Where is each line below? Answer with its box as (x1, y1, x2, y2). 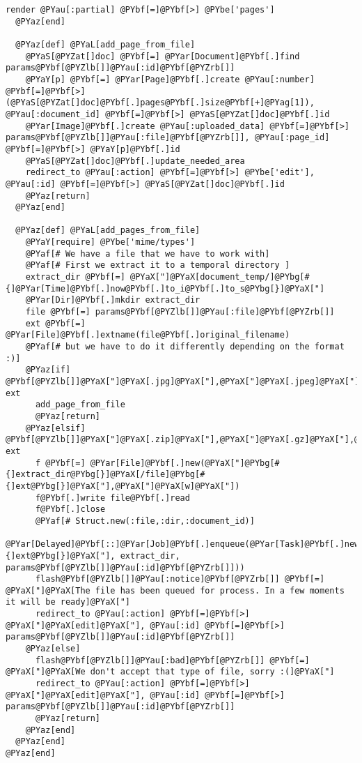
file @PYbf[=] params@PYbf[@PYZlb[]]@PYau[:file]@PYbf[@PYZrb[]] (25, 307, 335, 317)
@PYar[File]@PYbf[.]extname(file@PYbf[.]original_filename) (6, 330, 290, 340)
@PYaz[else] (25, 644, 81, 654)
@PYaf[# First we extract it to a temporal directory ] (25, 260, 290, 271)
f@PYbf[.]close (35, 504, 106, 515)
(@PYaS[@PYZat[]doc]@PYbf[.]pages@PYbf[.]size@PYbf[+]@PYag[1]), (6, 98, 315, 108)
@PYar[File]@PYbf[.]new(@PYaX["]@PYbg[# (90, 458, 280, 468)
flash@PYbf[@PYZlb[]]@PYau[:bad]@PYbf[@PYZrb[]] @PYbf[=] (35, 655, 310, 665)
